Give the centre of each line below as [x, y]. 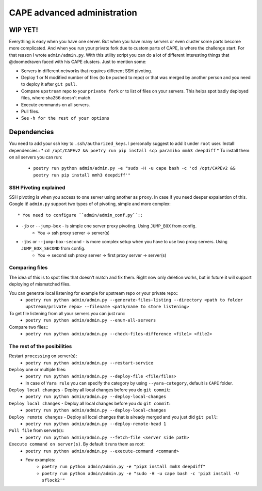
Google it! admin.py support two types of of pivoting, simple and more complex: [90, 204]
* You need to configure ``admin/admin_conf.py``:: [80, 215]
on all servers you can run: [36, 157]
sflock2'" [53, 480]
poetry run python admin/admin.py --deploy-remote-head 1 [96, 424]
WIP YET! [24, 30]
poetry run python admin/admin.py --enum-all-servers [91, 320]
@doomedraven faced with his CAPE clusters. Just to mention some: [78, 62]
